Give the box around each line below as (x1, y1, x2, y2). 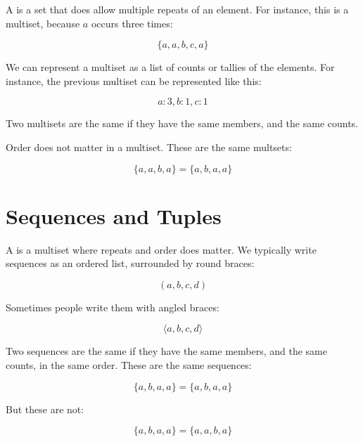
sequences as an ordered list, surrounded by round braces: (6, 256, 255, 271)
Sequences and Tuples (6, 201, 222, 230)
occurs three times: (91, 15, 173, 30)
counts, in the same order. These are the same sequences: (6, 358, 252, 372)
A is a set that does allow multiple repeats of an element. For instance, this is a (6, 2, 349, 16)
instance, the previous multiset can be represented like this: (6, 73, 262, 88)
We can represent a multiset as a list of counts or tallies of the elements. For (6, 60, 335, 74)
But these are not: (6, 401, 84, 416)
